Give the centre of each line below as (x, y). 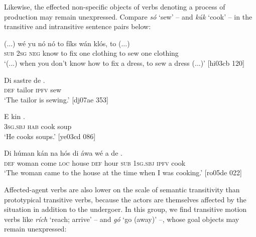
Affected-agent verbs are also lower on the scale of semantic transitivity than (122, 189)
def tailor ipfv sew (33, 90)
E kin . (15, 116)
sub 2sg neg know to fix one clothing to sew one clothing (91, 53)
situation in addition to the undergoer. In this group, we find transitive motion (125, 209)
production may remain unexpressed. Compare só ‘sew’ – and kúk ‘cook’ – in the (128, 16)
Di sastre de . (25, 80)
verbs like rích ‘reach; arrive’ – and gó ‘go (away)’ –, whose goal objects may (122, 219)
